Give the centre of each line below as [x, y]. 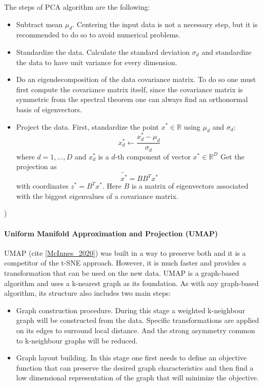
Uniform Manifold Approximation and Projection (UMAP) [111, 233]
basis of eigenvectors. [49, 109]
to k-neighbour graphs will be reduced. [77, 340]
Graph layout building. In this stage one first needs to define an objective [131, 358]
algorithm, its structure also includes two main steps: [87, 293]
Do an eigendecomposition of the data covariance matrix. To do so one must [136, 79]
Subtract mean [39, 24]
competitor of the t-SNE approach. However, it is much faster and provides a [125, 263]
